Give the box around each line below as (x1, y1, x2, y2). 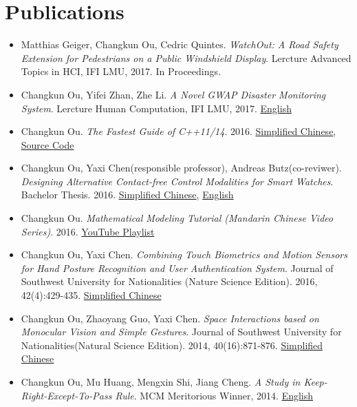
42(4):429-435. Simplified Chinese (21, 288, 162, 302)
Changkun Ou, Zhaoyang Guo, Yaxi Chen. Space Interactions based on (21, 311, 319, 325)
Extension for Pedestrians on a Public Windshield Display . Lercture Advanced (21, 50, 351, 65)
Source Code (21, 137, 74, 152)
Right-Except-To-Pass (21, 388, 112, 402)
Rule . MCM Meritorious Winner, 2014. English (115, 388, 314, 402)
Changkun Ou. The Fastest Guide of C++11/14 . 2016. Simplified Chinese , (21, 124, 336, 138)
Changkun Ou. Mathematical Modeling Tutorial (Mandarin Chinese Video (21, 211, 334, 225)
